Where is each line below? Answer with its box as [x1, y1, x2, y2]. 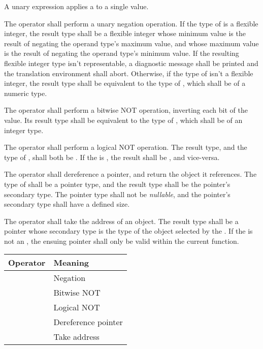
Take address [53, 331, 100, 343]
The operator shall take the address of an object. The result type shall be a [4, 215, 239, 226]
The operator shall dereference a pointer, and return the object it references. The [4, 169, 257, 179]
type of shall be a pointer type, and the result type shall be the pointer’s [4, 178, 231, 189]
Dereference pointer [53, 316, 123, 328]
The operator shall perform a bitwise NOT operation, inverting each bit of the [4, 105, 248, 115]
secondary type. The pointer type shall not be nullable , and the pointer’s [4, 188, 231, 199]
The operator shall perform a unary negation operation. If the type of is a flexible [4, 18, 258, 28]
